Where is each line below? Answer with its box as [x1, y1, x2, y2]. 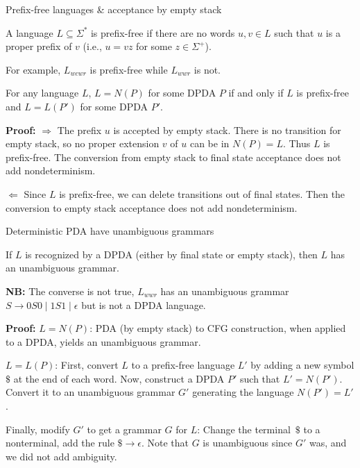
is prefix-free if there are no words [90, 25, 235, 40]
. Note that [141, 435, 189, 450]
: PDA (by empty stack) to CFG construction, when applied [89, 321, 346, 335]
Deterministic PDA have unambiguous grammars [6, 224, 214, 238]
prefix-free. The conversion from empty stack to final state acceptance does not [6, 149, 341, 164]
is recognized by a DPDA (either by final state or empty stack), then [25, 246, 318, 261]
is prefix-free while [89, 62, 168, 76]
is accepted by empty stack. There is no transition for [113, 122, 341, 137]
